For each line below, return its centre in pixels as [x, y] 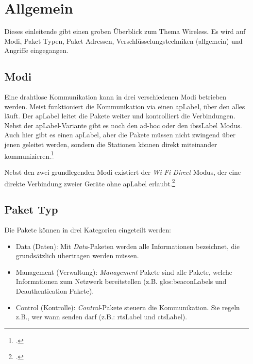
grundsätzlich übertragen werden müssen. [77, 256]
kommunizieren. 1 [29, 155]
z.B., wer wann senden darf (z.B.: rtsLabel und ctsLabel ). [101, 317]
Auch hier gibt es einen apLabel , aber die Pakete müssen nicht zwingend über [120, 135]
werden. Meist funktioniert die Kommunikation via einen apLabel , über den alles [125, 106]
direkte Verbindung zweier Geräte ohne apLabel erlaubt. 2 [90, 182]
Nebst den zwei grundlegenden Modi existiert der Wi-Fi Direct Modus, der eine [123, 172]
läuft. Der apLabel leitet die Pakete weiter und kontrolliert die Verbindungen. [120, 116]
